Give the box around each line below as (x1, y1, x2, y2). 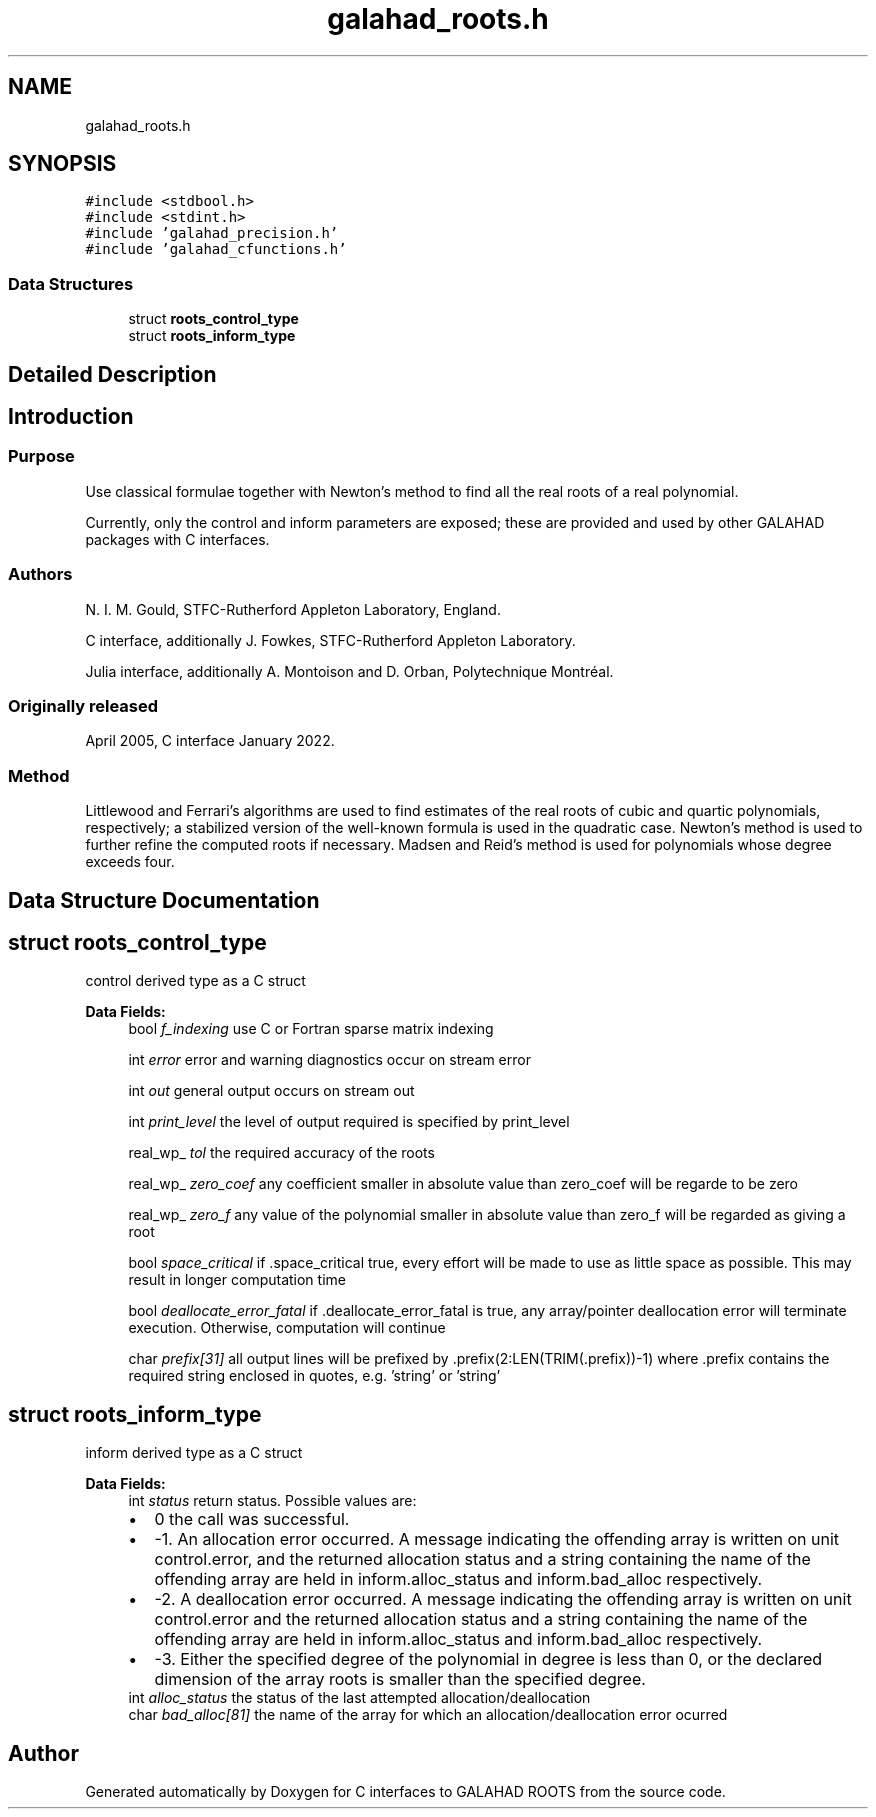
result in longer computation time (128, 1271, 346, 1289)
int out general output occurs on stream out (128, 1082, 415, 1100)
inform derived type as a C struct (85, 1444, 303, 1462)
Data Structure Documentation (8, 887, 320, 913)
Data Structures (8, 273, 134, 294)
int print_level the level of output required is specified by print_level (128, 1113, 570, 1131)
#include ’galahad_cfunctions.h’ (85, 241, 347, 258)
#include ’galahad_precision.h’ (85, 225, 339, 242)
